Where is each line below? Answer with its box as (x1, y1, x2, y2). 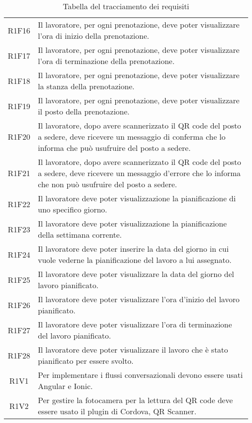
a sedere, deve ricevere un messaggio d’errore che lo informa (38, 167, 241, 179)
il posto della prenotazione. (38, 106, 130, 117)
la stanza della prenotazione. (38, 81, 135, 92)
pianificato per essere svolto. (38, 355, 134, 366)
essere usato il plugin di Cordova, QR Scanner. (38, 406, 197, 417)
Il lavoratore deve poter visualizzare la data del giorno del (38, 268, 234, 279)
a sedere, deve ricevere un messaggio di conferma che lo (38, 131, 226, 142)
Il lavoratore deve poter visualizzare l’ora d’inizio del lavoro (38, 293, 240, 305)
